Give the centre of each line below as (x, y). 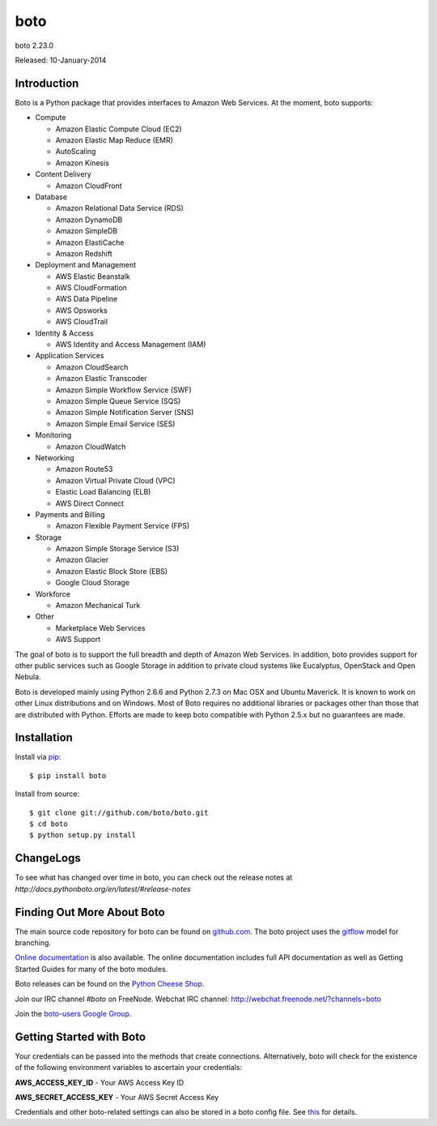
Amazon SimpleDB (86, 231)
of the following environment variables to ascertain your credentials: (129, 1068)
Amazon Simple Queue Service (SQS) (118, 401)
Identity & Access (64, 333)
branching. (33, 943)
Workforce (53, 594)
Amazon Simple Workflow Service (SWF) (123, 390)
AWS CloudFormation (91, 288)
